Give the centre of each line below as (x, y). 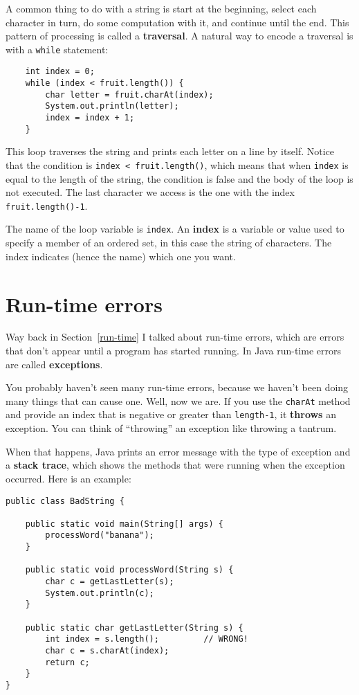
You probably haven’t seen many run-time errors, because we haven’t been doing (177, 387)
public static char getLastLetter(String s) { (134, 628)
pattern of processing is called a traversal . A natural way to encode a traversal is (179, 36)
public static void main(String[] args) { (124, 524)
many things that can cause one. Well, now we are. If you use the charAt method (178, 400)
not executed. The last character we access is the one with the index (150, 192)
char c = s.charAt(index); (107, 651)
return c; (67, 662)
